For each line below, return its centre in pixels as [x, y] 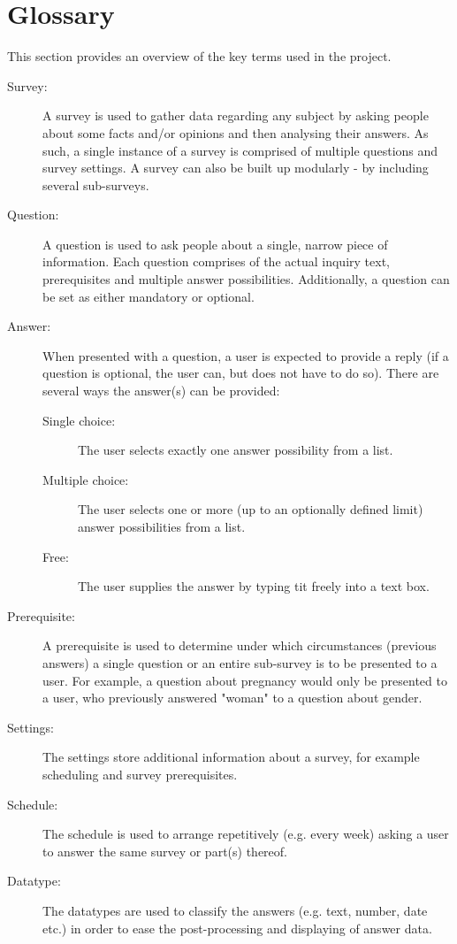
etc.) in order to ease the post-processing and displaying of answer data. [237, 928]
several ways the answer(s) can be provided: [161, 391]
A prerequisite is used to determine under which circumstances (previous [240, 645]
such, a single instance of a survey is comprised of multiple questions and [240, 150]
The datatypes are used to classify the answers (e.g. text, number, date [235, 910]
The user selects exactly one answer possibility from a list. [236, 450]
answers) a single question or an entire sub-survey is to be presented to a [240, 662]
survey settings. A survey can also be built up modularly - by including [236, 168]
